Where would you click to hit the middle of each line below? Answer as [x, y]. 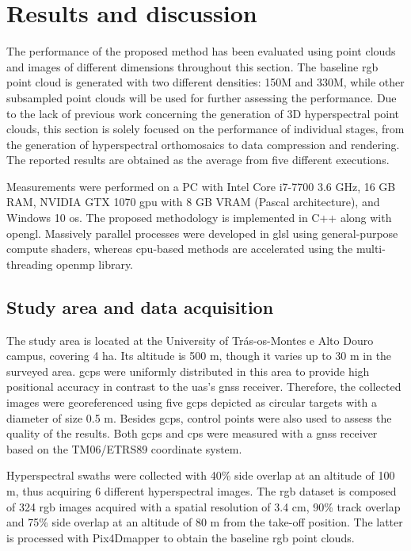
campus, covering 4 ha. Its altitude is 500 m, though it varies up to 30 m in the [199, 356]
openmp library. [95, 264]
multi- [371, 249]
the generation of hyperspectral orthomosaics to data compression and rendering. [203, 144]
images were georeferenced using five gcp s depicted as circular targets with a [192, 402]
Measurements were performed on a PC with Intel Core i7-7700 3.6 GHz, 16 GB [201, 186]
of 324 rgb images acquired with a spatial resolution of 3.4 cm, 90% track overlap [204, 506]
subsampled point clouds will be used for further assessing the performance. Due [202, 97]
